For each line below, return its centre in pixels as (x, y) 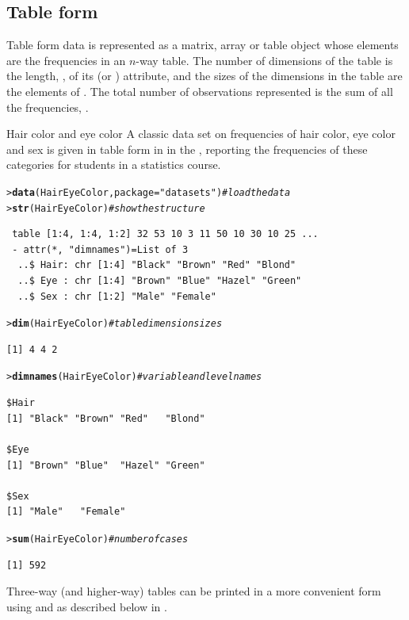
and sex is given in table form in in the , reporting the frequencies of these (187, 149)
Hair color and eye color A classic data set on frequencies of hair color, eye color (201, 134)
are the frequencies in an (66, 60)
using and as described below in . (87, 606)
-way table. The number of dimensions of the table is (264, 60)
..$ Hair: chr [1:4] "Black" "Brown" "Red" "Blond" (157, 265)
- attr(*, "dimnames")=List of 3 (100, 249)
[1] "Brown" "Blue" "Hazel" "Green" (106, 465)
